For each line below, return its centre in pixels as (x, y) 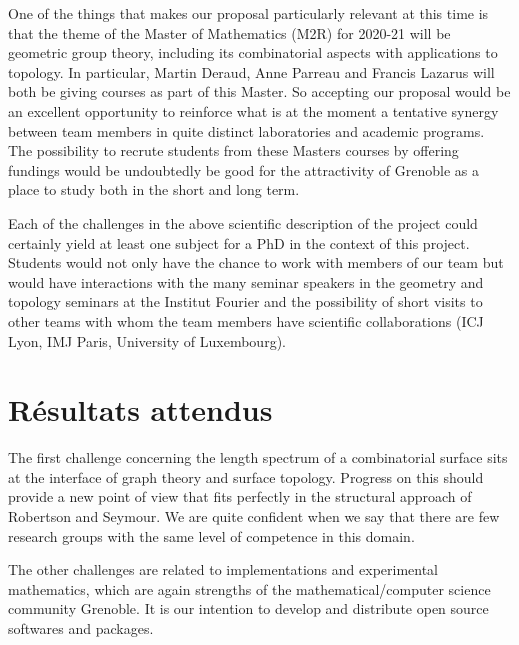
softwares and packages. (81, 627)
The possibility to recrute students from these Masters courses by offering (233, 150)
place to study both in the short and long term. (154, 189)
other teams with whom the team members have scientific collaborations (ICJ (246, 320)
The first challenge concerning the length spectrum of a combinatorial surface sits (258, 457)
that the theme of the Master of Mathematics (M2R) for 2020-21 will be (229, 32)
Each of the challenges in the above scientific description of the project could (243, 222)
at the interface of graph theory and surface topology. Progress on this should (246, 476)
